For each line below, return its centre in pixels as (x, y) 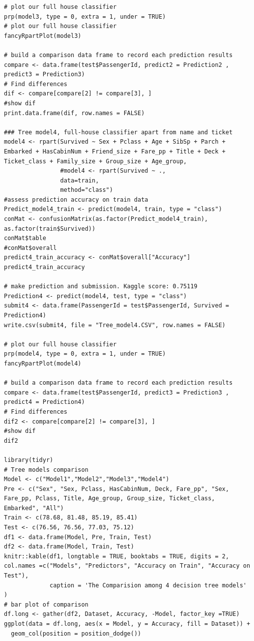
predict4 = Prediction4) (44, 402)
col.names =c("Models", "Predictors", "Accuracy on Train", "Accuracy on (127, 566)
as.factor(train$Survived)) (50, 229)
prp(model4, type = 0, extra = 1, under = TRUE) (85, 354)
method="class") (86, 190)
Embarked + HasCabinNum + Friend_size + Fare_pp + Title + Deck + (115, 151)
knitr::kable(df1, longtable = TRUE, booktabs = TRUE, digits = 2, (117, 556)
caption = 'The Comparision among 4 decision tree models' (148, 585)
